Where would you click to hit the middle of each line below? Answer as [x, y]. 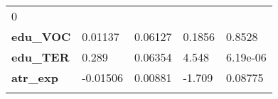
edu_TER [41, 57]
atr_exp [35, 77]
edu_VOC [41, 36]
